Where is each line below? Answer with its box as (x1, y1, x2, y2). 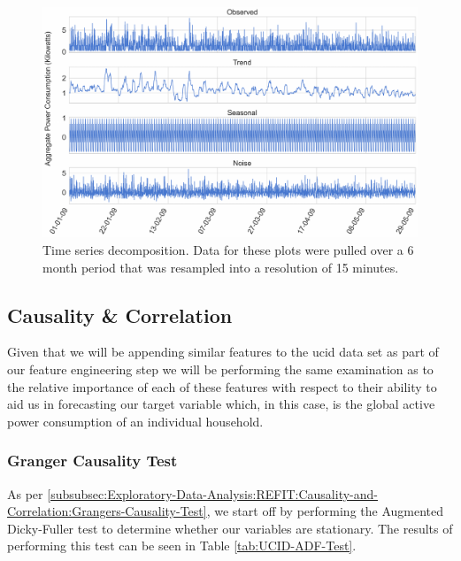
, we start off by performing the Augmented (206, 502, 444, 520)
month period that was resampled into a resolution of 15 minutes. (42, 257, 399, 276)
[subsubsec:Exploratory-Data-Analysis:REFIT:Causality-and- (47, 484, 378, 503)
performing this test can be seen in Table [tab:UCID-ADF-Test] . (7, 536, 357, 555)
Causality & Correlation (7, 301, 233, 328)
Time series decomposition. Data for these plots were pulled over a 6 (42, 241, 414, 259)
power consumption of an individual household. (7, 411, 264, 430)
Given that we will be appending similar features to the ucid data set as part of (7, 342, 439, 361)
